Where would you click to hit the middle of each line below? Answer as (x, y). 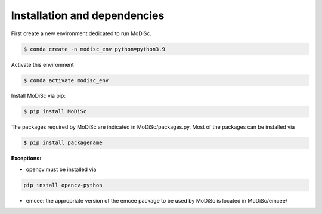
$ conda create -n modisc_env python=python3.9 (94, 49)
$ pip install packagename (63, 143)
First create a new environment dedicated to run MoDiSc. (81, 33)
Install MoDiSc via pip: (38, 96)
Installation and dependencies (88, 15)
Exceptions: (26, 159)
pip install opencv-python (63, 185)
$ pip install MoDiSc (55, 111)
